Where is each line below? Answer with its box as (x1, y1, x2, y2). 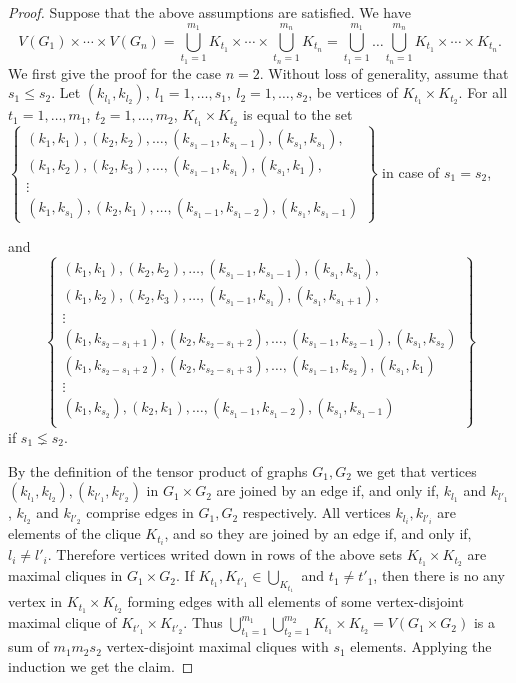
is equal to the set (243, 104, 353, 125)
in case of (382, 161, 440, 182)
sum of (8, 636, 49, 657)
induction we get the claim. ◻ (8, 655, 194, 676)
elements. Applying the (350, 636, 492, 657)
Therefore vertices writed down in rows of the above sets (56, 544, 403, 565)
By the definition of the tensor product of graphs (8, 460, 308, 481)
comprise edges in (86, 502, 194, 523)
